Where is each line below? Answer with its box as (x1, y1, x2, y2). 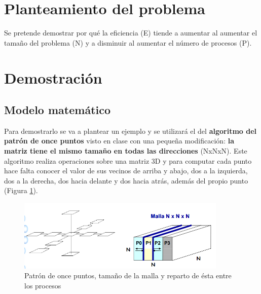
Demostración (4, 67, 102, 88)
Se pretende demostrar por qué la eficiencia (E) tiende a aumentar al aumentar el (4, 27, 257, 38)
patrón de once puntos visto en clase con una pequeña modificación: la (4, 135, 234, 146)
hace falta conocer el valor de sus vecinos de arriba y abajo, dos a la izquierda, (4, 165, 248, 176)
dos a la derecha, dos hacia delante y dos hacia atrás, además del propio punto (4, 175, 248, 186)
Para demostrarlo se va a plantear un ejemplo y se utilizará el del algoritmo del (4, 125, 257, 136)
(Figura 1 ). (4, 185, 38, 196)
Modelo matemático (4, 102, 111, 118)
